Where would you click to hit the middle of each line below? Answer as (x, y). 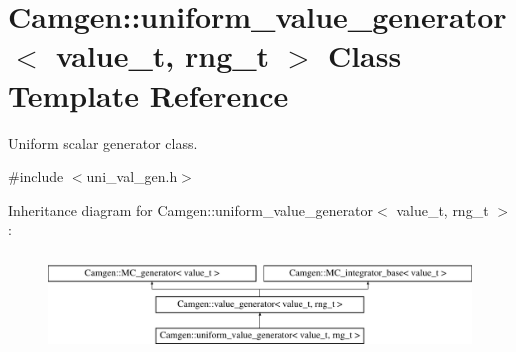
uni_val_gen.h (132, 176)
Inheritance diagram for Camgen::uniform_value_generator (191, 209)
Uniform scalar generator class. (103, 142)
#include (36, 176)
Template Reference (148, 94)
